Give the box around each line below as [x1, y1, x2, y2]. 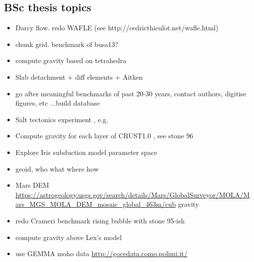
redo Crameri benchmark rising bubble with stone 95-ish [15, 215, 185, 225]
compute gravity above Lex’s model [15, 232, 122, 242]
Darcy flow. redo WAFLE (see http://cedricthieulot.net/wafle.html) [15, 22, 218, 33]
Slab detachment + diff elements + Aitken [15, 71, 143, 82]
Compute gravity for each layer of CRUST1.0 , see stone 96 [15, 131, 193, 141]
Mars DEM [15, 180, 49, 190]
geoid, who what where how [15, 163, 99, 174]
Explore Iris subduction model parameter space [15, 147, 157, 157]
